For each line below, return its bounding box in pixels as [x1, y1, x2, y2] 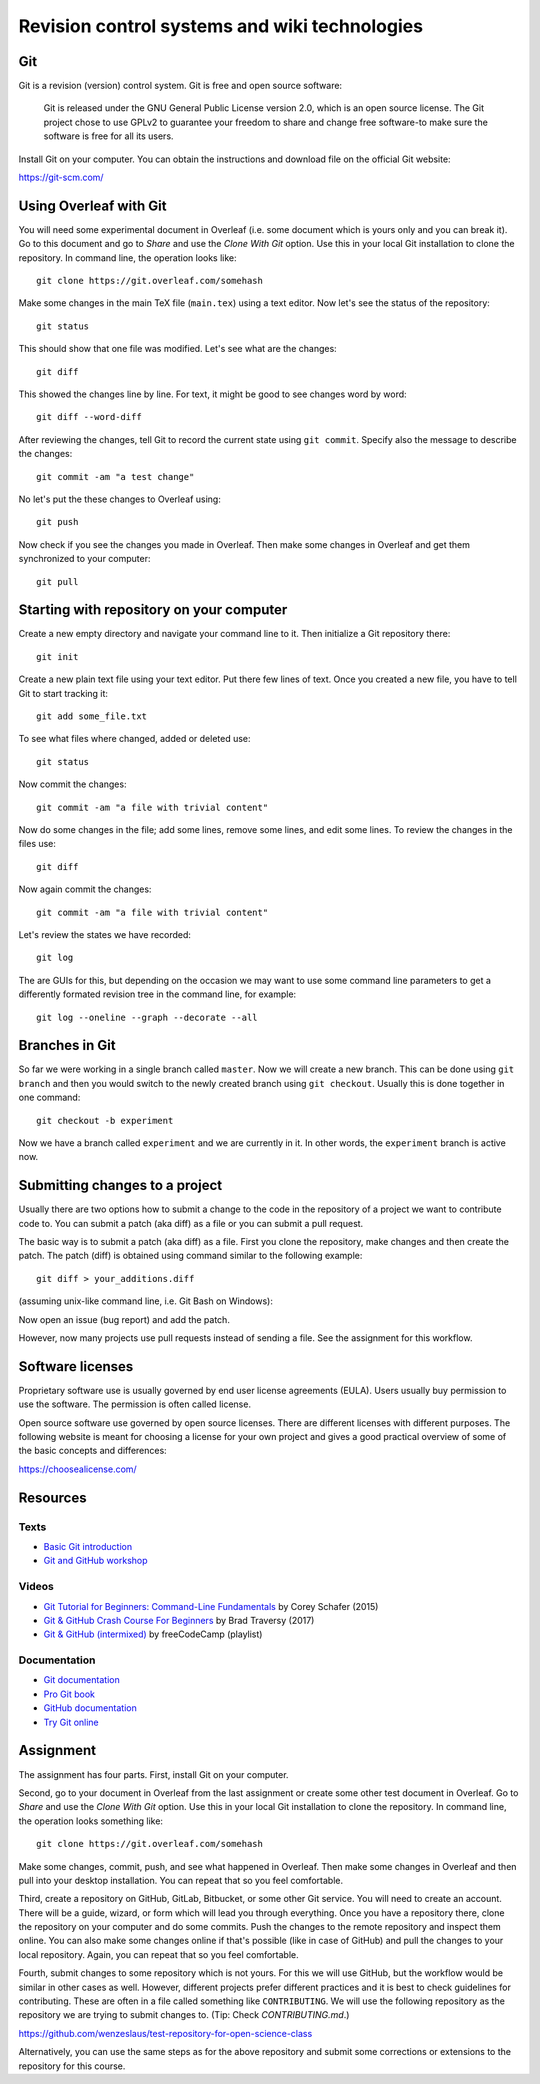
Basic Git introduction [43, 1541, 133, 1553]
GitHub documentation [43, 1702, 137, 1714]
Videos [18, 1580, 54, 1594]
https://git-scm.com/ [18, 171, 104, 184]
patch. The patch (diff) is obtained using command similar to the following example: [18, 1250, 363, 1262]
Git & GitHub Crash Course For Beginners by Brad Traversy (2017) [43, 1614, 315, 1626]
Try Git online [43, 1716, 99, 1728]
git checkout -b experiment [36, 1115, 174, 1126]
